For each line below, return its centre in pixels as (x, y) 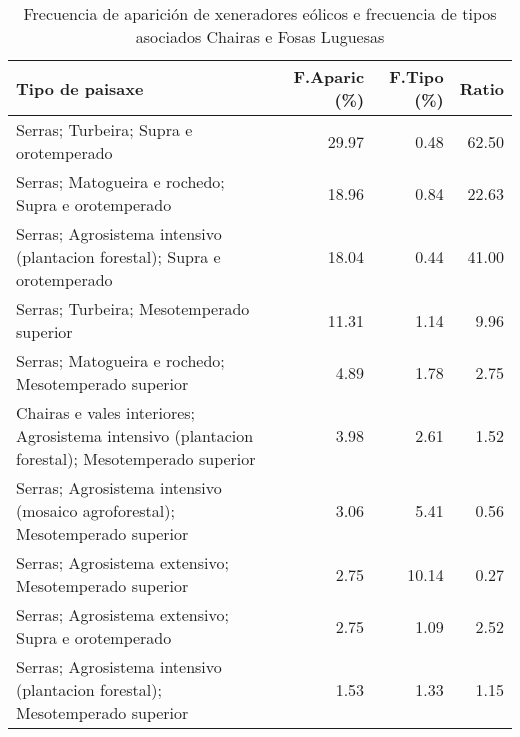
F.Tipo (416, 76)
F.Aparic (329, 76)
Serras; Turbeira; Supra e (104, 129)
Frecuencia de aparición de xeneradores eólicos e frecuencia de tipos (260, 13)
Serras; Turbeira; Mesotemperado (133, 308)
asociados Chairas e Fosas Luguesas (260, 36)
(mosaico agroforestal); (95, 510)
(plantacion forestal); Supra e (118, 256)
